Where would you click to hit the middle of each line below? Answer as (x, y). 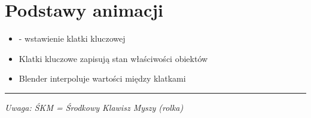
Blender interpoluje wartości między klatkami (102, 78)
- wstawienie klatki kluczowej (72, 38)
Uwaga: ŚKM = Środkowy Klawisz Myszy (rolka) (94, 107)
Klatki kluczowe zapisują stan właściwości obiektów (113, 58)
